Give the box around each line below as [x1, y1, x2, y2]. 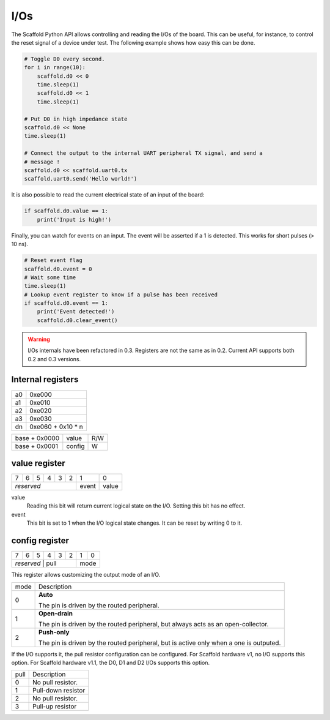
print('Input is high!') [37, 216, 112, 223]
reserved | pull [15, 559, 57, 568]
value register [11, 458, 65, 468]
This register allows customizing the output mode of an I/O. [11, 571, 161, 579]
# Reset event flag [24, 257, 82, 264]
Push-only [38, 628, 70, 636]
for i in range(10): [24, 64, 86, 71]
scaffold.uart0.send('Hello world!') [24, 175, 137, 182]
